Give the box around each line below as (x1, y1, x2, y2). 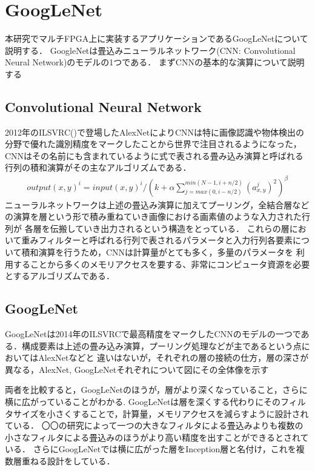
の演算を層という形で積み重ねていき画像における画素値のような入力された (5, 210, 302, 223)
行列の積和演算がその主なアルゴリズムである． (5, 161, 191, 174)
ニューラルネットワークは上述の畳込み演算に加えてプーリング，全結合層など (5, 198, 310, 211)
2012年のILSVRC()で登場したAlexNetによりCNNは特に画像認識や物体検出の (5, 125, 304, 138)
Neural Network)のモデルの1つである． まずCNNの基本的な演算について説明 (5, 56, 305, 68)
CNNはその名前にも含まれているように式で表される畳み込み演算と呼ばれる (5, 149, 303, 162)
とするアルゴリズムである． (5, 269, 115, 282)
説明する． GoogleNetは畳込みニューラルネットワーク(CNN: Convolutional (5, 44, 296, 56)
